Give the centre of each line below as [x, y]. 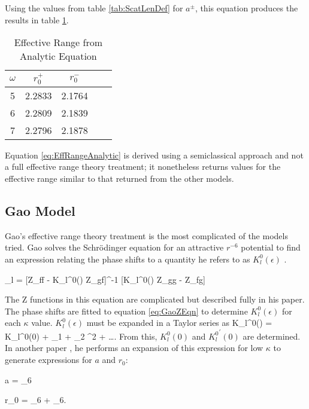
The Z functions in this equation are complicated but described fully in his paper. [155, 299]
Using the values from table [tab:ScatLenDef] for [94, 8]
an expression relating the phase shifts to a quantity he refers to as [128, 259]
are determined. [272, 336]
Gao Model [40, 210]
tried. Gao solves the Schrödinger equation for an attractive [114, 247]
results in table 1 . [37, 19]
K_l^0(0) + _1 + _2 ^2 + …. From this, [81, 336]
